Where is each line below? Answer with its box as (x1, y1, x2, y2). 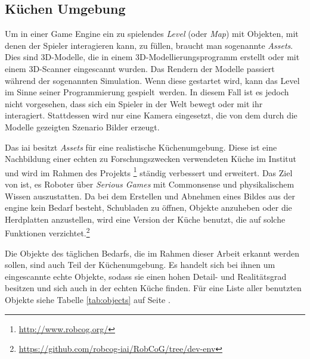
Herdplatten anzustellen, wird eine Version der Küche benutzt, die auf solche (5, 213, 286, 225)
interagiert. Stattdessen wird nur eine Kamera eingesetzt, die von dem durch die (5, 109, 297, 121)
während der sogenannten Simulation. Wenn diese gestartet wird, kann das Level (5, 74, 300, 86)
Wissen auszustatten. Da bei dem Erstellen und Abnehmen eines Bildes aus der (5, 189, 295, 202)
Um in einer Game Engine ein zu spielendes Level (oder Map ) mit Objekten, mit (5, 27, 299, 40)
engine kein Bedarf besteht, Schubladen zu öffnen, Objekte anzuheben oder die (5, 201, 292, 214)
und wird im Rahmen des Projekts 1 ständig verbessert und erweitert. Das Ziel (5, 164, 293, 179)
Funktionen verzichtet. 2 (5, 225, 90, 239)
